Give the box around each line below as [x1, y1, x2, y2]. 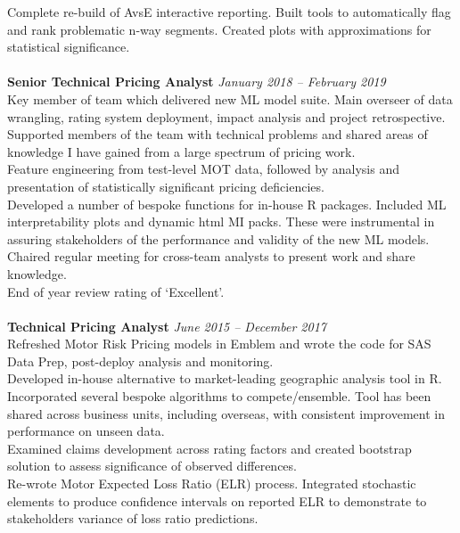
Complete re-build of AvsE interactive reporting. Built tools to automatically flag [7, 3, 451, 20]
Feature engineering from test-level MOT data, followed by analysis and [7, 160, 399, 178]
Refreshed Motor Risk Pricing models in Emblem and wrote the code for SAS [7, 334, 431, 353]
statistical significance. [7, 37, 130, 56]
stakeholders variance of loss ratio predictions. [7, 509, 259, 528]
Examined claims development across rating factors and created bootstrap [7, 439, 412, 457]
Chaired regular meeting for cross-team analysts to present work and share [7, 247, 415, 266]
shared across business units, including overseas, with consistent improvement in [7, 404, 445, 422]
